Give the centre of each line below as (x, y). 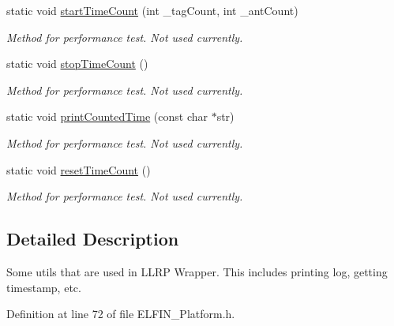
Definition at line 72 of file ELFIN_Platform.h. (121, 314)
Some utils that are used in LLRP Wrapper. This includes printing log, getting (197, 271)
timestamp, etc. (44, 287)
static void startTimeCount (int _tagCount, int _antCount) (152, 10)
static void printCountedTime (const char (107, 116)
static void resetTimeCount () (79, 169)
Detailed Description (93, 239)
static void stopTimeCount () (77, 64)
